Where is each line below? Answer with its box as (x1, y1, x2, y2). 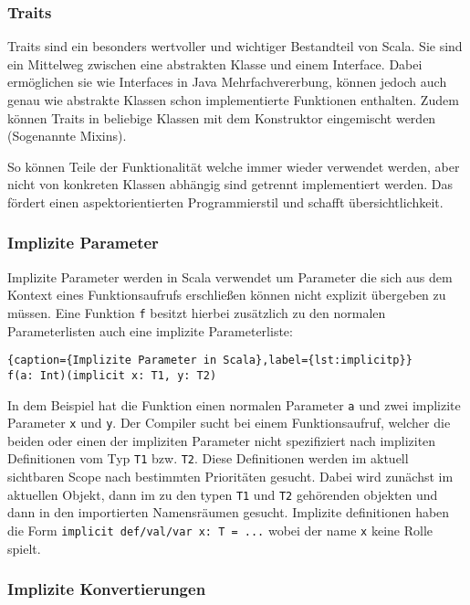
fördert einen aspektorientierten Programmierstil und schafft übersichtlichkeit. (7, 192, 444, 211)
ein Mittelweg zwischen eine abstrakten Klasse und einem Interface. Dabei (7, 54, 423, 73)
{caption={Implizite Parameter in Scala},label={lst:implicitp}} (7, 354, 413, 367)
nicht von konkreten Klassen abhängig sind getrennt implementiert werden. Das (7, 175, 453, 194)
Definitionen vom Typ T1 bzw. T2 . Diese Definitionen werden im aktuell (7, 449, 409, 468)
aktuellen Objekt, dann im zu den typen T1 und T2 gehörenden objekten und (7, 484, 438, 504)
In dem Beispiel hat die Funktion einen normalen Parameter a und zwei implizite (7, 395, 461, 414)
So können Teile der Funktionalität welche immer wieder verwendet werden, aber (7, 156, 460, 175)
